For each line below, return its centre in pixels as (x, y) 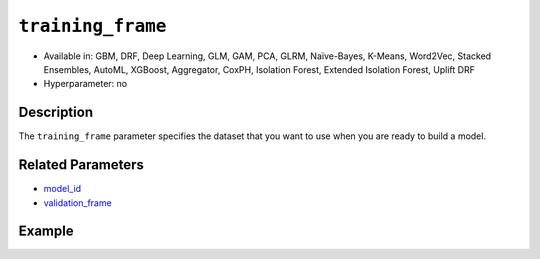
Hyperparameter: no (85, 84)
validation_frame (77, 202)
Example (46, 231)
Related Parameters (81, 165)
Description (56, 112)
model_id (62, 189)
